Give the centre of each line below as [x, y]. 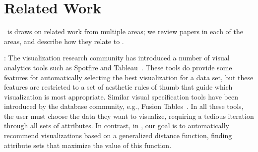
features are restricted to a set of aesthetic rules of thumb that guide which [118, 87]
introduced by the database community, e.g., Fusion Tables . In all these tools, [124, 106]
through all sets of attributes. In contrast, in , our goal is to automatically [117, 126]
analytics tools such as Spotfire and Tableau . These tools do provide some [118, 67]
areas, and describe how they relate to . [64, 41]
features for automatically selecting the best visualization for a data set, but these [129, 77]
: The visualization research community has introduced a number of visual [117, 58]
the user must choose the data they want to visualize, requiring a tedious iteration [129, 116]
